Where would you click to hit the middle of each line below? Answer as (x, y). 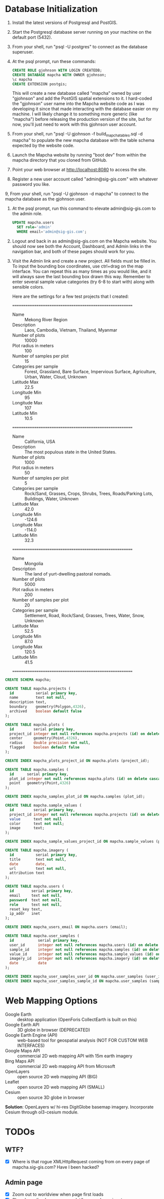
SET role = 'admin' (34, 227)
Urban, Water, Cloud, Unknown (55, 377)
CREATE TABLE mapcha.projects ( (38, 688)
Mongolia (34, 563)
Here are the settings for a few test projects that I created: (71, 296)
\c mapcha (22, 79)
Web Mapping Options (51, 1001)
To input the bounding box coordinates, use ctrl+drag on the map (78, 266)
